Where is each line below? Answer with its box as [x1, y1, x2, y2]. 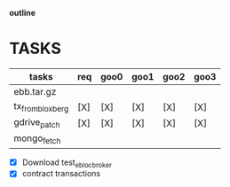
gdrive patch [13, 116, 60, 130]
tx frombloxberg [13, 99, 69, 114]
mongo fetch [13, 132, 61, 146]
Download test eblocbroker [21, 157, 113, 169]
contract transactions [21, 168, 100, 179]
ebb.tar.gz [13, 85, 57, 97]
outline [9, 8, 36, 18]
